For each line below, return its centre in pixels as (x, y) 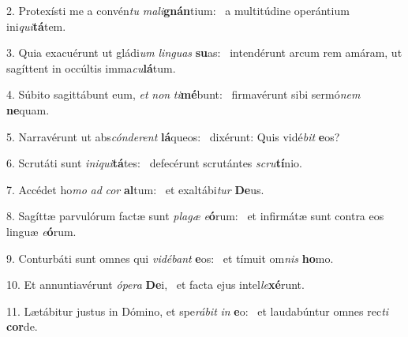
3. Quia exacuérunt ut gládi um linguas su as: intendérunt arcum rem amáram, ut (204, 52)
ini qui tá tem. (36, 26)
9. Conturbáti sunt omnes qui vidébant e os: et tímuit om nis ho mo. (170, 258)
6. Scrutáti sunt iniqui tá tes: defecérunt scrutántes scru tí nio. (154, 163)
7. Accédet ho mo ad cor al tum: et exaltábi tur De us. (135, 189)
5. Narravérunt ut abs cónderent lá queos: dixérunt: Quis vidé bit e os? (173, 136)
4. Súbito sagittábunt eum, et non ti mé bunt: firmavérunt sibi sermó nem (183, 94)
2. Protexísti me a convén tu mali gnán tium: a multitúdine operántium (178, 10)
